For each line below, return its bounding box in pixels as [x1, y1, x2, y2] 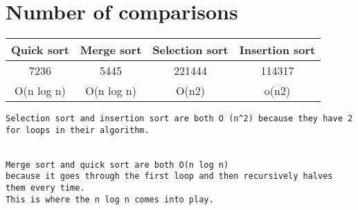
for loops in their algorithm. [6, 125, 150, 135]
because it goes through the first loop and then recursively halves [6, 171, 333, 182]
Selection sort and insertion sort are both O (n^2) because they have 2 [6, 114, 353, 124]
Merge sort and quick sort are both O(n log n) [6, 159, 229, 170]
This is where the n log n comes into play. [6, 194, 214, 204]
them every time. [6, 183, 85, 193]
